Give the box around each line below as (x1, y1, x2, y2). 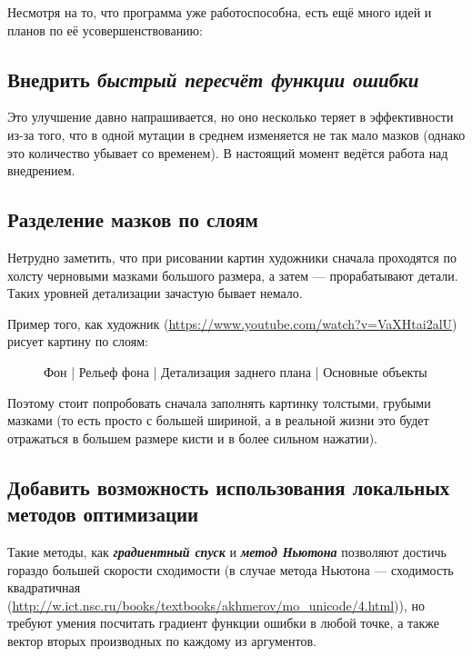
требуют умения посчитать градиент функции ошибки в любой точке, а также (7, 613, 440, 632)
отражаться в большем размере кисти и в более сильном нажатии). (7, 428, 377, 447)
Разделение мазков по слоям (7, 205, 258, 234)
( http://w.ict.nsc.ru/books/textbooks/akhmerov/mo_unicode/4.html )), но (7, 595, 425, 614)
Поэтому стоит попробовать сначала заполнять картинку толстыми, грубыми (7, 393, 431, 412)
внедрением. (7, 161, 75, 180)
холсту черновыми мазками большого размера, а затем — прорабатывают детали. (7, 265, 458, 284)
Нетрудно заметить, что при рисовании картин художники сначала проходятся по (7, 247, 457, 266)
